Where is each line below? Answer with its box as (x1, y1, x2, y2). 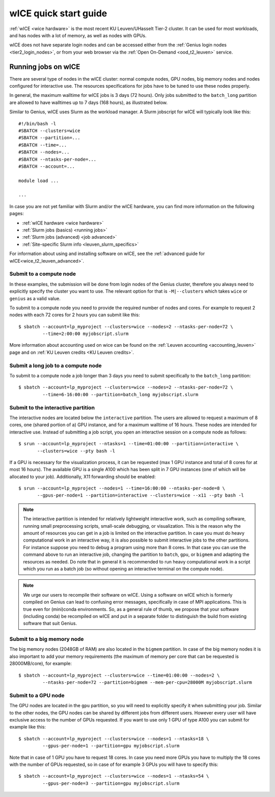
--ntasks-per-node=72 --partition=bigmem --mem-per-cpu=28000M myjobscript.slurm (42, 680, 252, 685)
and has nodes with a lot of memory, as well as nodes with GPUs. (9, 32, 147, 38)
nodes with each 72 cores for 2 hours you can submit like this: (9, 312, 140, 318)
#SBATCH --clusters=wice (18, 127, 80, 134)
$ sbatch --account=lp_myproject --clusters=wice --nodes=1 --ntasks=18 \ (18, 736, 209, 741)
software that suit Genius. (23, 620, 77, 627)
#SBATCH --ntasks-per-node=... (18, 156, 97, 162)
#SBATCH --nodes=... (18, 149, 70, 155)
